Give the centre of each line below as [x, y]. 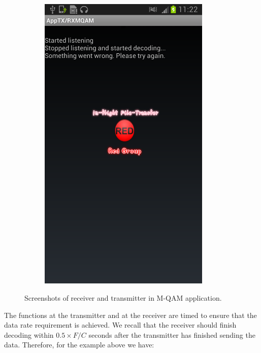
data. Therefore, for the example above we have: [79, 345]
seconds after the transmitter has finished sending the [172, 334]
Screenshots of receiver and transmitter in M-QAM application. [123, 297]
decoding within [29, 334]
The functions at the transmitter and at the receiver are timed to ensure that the [130, 315]
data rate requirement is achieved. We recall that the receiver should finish [120, 325]
